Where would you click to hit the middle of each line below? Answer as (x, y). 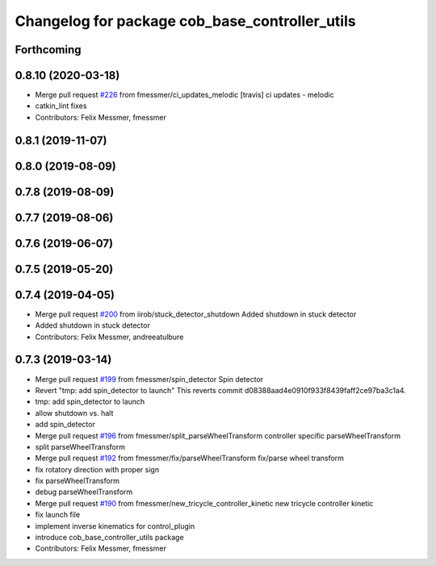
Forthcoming (48, 50)
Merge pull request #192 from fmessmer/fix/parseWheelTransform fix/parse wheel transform (190, 458)
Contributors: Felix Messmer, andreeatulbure (109, 337)
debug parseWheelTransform (84, 492)
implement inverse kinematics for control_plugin (115, 526)
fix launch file (58, 515)
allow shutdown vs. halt (74, 413)
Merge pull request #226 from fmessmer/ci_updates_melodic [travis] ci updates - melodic (184, 95)
